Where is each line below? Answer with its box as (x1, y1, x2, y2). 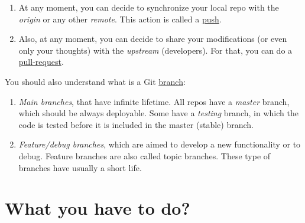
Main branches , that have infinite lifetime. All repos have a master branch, (18, 95, 290, 107)
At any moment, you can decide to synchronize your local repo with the (18, 1, 279, 13)
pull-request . (18, 55, 64, 68)
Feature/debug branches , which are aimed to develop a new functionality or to (18, 138, 301, 150)
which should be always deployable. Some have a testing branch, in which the (18, 107, 298, 119)
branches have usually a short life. (18, 161, 142, 173)
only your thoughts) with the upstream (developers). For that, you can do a (18, 44, 293, 56)
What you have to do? (5, 196, 190, 220)
